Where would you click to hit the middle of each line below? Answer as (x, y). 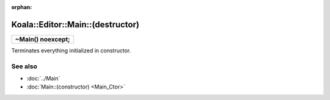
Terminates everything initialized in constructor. (71, 50)
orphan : (22, 7)
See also (24, 66)
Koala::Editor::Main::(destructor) (75, 24)
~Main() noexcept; (42, 39)
